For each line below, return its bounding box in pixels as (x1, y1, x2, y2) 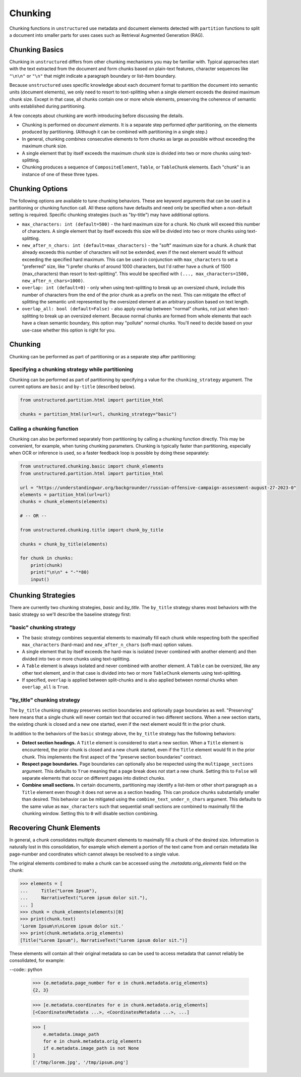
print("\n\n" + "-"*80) (30, 569, 89, 575)
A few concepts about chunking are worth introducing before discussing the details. (9, 113, 184, 119)
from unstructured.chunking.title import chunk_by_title (20, 527, 164, 532)
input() (30, 576, 50, 582)
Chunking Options (9, 184, 68, 193)
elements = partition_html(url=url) (20, 492, 111, 497)
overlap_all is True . (22, 684, 70, 690)
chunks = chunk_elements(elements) (20, 499, 108, 505)
